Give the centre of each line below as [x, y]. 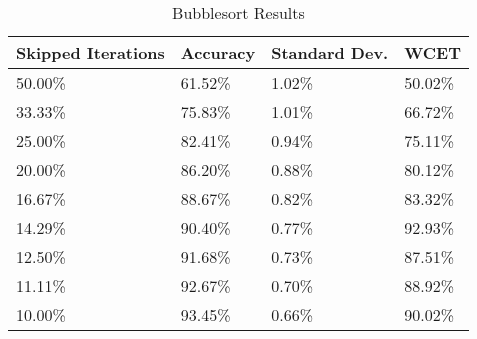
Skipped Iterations [90, 52]
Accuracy [218, 52]
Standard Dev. [330, 52]
